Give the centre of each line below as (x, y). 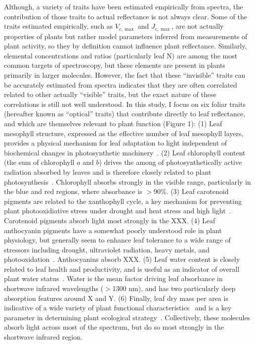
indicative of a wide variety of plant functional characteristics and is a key (118, 308)
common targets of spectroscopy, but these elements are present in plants (115, 65)
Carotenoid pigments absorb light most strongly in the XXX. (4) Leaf (110, 220)
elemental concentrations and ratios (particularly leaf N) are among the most (121, 55)
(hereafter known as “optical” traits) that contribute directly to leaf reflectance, (125, 114)
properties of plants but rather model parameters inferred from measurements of (126, 36)
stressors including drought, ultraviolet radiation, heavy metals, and (107, 249)
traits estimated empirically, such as (59, 26)
